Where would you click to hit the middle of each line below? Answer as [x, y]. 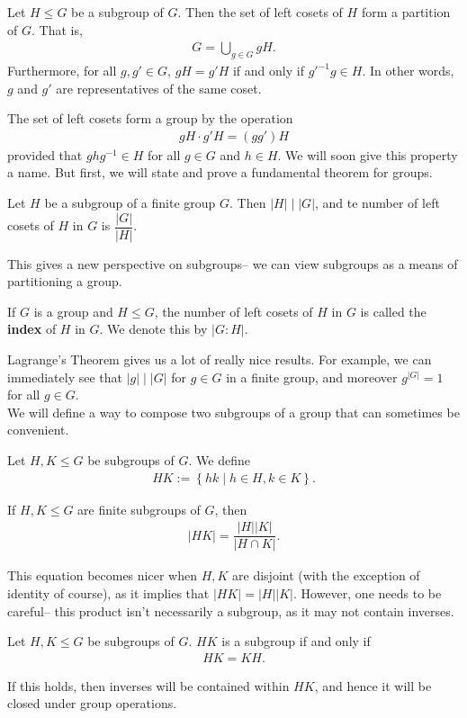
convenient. [38, 430]
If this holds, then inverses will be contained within [148, 685]
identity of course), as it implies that [108, 592]
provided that [45, 154]
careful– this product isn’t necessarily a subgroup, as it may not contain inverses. [231, 610]
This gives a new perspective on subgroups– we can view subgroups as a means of [233, 263]
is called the [393, 311]
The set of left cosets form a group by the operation [150, 118]
